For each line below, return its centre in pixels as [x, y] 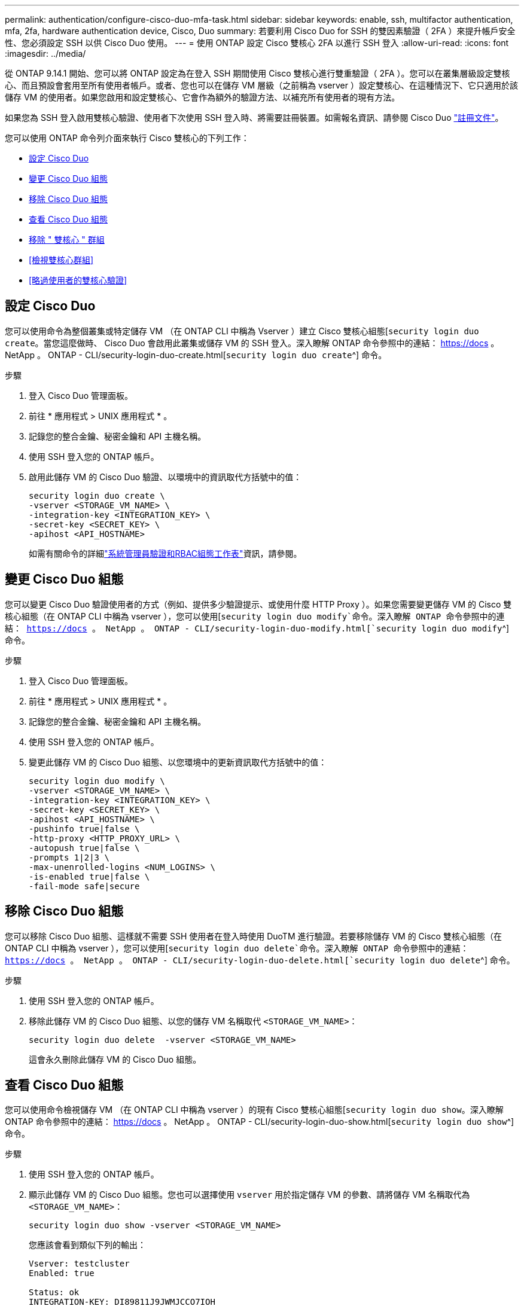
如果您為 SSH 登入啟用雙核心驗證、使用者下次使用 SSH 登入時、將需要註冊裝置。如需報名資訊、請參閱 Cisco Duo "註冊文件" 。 [254, 118]
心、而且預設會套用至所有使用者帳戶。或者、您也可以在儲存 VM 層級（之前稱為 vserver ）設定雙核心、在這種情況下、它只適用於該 [261, 85]
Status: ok [54, 1293]
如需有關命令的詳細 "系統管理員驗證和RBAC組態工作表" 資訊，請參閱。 [165, 553]
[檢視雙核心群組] [61, 260]
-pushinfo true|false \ [84, 829]
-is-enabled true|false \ [89, 876]
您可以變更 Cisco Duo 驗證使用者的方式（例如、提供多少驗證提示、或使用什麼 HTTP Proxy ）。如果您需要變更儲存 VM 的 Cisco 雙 [258, 604]
